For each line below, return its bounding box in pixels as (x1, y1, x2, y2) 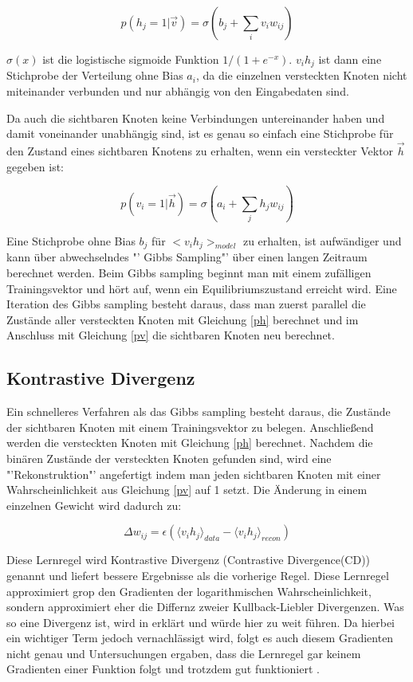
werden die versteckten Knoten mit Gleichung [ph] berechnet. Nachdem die (6, 434, 373, 451)
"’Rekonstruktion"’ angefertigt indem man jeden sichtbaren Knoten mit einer (6, 465, 381, 482)
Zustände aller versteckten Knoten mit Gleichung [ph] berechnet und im (6, 311, 359, 327)
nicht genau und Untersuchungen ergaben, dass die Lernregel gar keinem (6, 645, 361, 661)
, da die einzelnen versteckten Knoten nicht (195, 67, 407, 84)
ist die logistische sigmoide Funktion (42, 51, 219, 67)
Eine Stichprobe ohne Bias (6, 232, 136, 249)
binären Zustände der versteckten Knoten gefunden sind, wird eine (6, 449, 332, 466)
